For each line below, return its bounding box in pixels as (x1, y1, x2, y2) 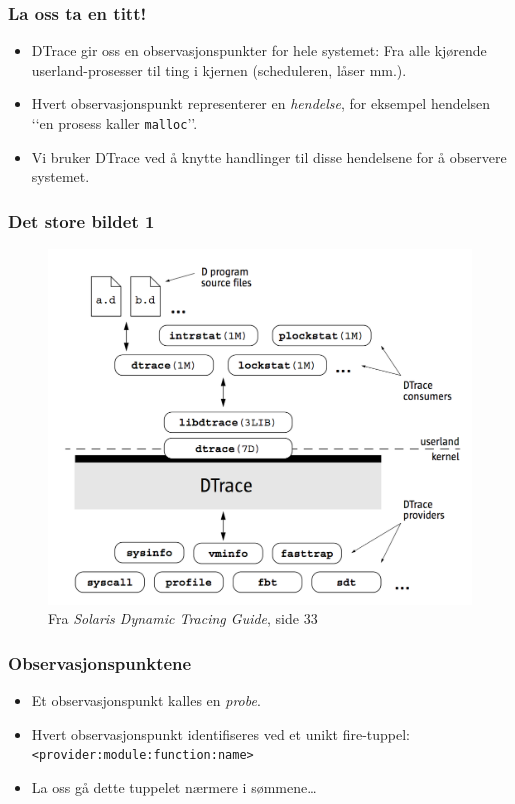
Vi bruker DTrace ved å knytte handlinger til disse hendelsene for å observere (31, 146, 507, 167)
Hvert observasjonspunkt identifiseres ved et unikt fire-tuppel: (31, 723, 410, 744)
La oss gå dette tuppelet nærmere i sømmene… (31, 776, 317, 797)
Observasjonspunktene (8, 650, 192, 675)
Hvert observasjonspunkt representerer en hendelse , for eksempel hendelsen (31, 93, 491, 114)
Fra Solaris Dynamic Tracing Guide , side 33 (48, 608, 318, 629)
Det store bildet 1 (8, 208, 155, 233)
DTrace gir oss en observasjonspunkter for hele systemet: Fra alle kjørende (31, 40, 487, 61)
